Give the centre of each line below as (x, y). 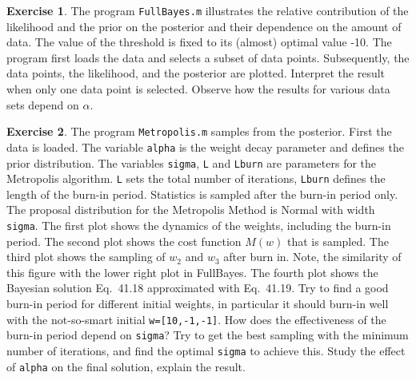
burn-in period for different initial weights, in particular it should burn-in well (198, 304)
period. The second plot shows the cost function (124, 241)
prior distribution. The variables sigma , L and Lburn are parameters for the (192, 162)
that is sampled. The (338, 241)
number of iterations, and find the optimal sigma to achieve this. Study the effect (206, 350)
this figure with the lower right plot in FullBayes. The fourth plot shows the (192, 272)
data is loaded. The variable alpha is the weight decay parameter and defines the (205, 146)
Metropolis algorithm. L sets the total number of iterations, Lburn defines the (196, 178)
